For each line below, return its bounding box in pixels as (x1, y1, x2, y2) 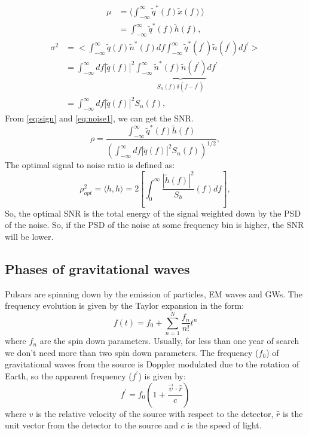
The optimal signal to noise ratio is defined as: (5, 159, 175, 171)
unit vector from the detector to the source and (5, 419, 178, 431)
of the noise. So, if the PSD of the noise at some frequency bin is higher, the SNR (5, 218, 304, 231)
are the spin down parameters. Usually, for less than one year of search (39, 334, 299, 347)
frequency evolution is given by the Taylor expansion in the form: (5, 299, 244, 312)
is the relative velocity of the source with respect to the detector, (35, 407, 274, 419)
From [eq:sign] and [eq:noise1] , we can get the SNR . (5, 111, 194, 124)
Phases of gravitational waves (5, 260, 190, 278)
